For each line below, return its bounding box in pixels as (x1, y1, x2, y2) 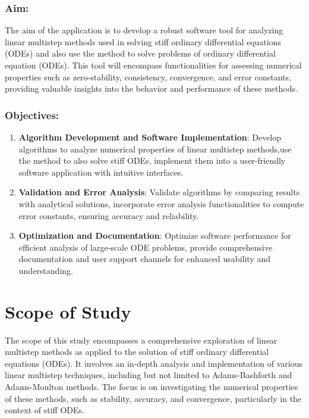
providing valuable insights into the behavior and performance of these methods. (5, 82, 298, 95)
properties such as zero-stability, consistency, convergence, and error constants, (5, 70, 291, 83)
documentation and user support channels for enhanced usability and (18, 252, 271, 265)
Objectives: (5, 107, 59, 122)
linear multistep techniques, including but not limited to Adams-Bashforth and (5, 369, 292, 381)
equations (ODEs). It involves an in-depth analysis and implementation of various (5, 357, 303, 369)
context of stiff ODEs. (5, 404, 84, 416)
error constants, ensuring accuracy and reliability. (18, 209, 199, 222)
